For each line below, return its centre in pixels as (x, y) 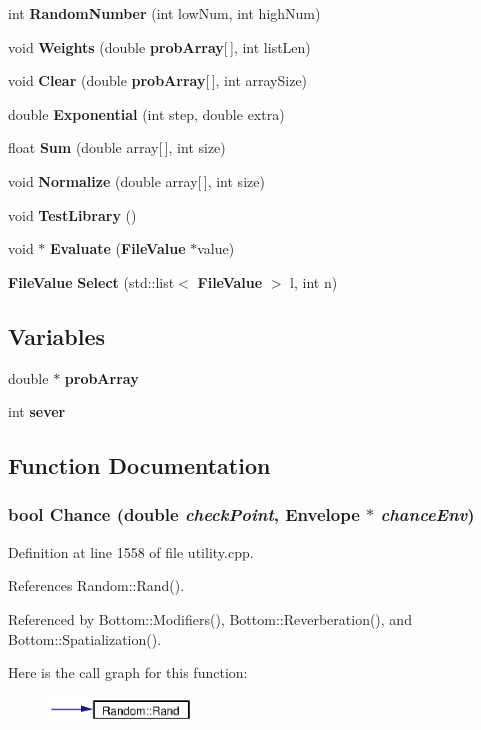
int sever (37, 411)
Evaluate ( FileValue (118, 248)
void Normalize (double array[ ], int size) (136, 180)
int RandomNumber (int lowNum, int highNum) (164, 13)
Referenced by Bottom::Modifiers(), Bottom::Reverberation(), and (210, 618)
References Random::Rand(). (96, 585)
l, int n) (314, 281)
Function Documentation (139, 465)
